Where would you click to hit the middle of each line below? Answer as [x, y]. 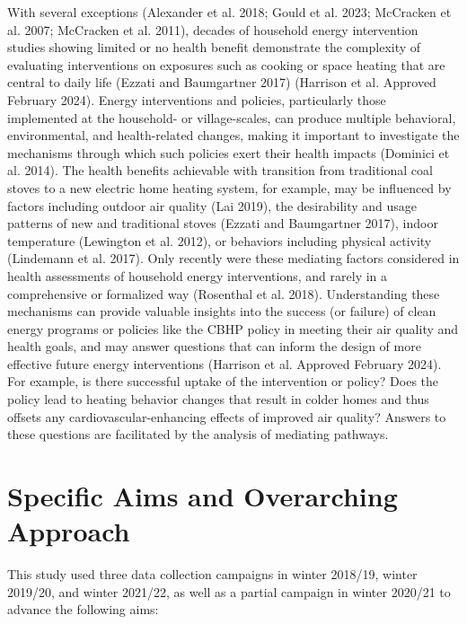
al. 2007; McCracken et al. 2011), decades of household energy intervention [213, 29]
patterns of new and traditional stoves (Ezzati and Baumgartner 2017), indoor [223, 223]
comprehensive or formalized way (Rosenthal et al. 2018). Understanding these [224, 293]
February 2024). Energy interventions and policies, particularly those [197, 99]
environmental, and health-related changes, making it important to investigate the [233, 135]
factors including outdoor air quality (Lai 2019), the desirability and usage [212, 205]
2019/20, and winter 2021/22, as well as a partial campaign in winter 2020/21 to [229, 591]
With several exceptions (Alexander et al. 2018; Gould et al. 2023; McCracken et [229, 12]
